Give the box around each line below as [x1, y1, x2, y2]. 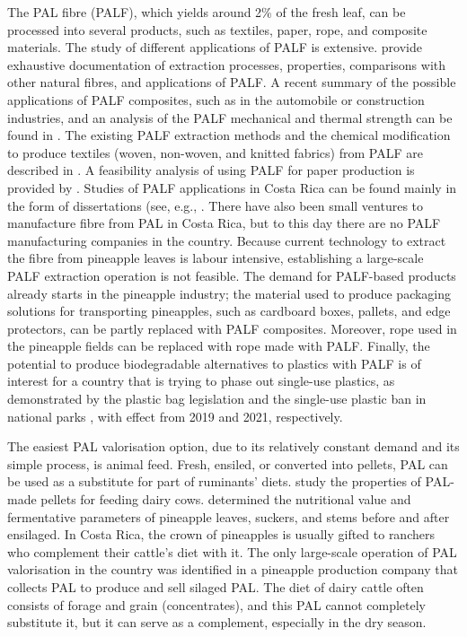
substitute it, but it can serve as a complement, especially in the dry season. [7, 613, 427, 632]
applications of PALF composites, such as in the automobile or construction [7, 90, 425, 109]
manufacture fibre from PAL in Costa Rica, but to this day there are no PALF [7, 214, 441, 232]
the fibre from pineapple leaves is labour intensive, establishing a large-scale [7, 249, 424, 267]
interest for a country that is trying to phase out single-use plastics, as [7, 371, 395, 390]
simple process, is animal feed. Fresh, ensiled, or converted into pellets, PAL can [7, 454, 448, 473]
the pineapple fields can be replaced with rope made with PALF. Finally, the [7, 336, 430, 355]
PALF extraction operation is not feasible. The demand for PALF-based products [7, 266, 456, 284]
